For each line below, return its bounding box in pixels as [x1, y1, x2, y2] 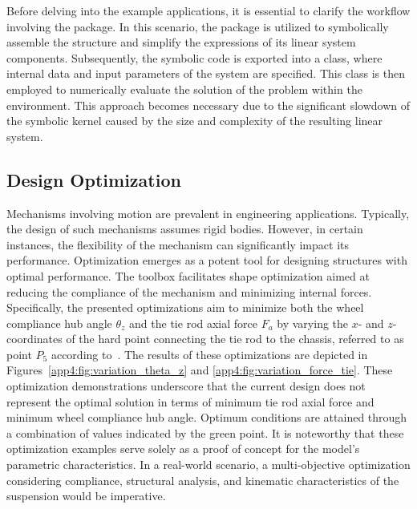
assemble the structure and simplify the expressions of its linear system [6, 34, 356, 50]
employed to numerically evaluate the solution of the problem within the [6, 80, 362, 97]
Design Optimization [6, 167, 181, 192]
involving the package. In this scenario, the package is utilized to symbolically [6, 18, 389, 34]
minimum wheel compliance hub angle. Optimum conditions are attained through [6, 409, 407, 426]
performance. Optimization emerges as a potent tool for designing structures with [6, 252, 407, 269]
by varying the [277, 314, 349, 331]
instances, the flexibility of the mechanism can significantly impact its [6, 236, 349, 252]
